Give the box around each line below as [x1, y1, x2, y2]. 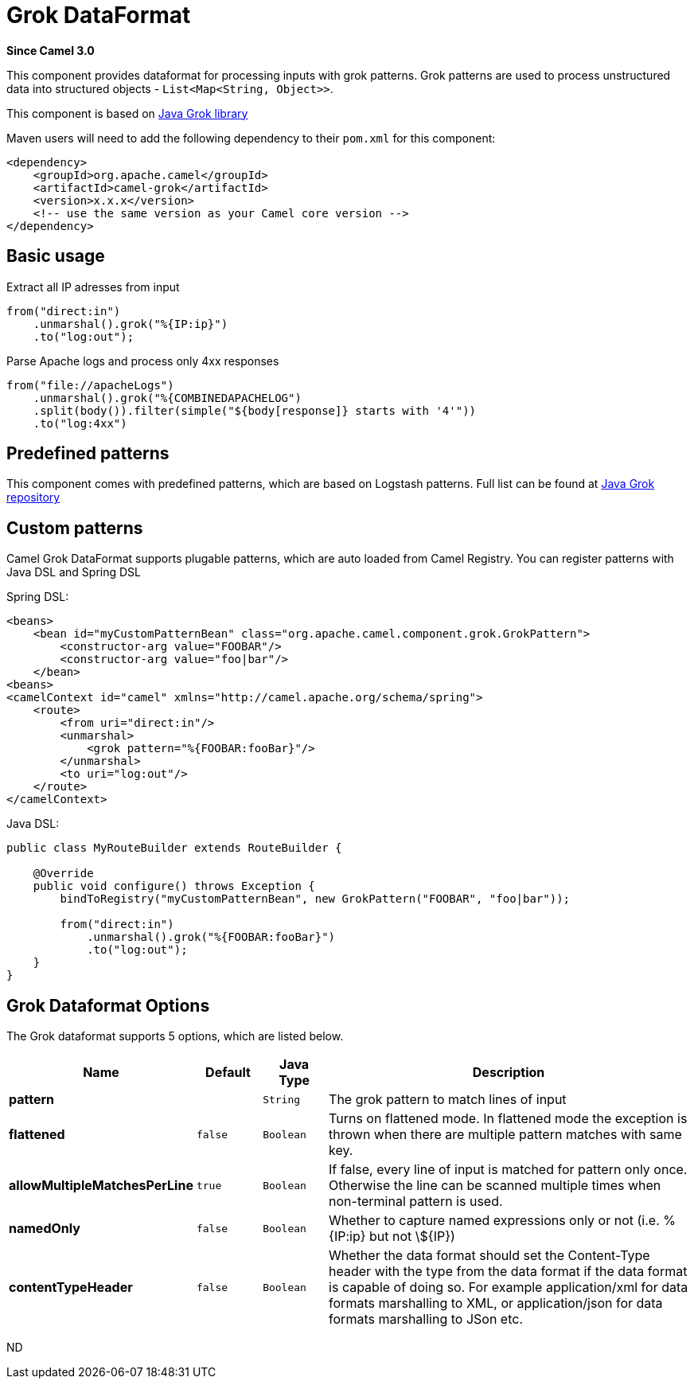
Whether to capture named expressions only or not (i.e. [329, 1212, 660, 1229]
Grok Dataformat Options [6, 995, 210, 1016]
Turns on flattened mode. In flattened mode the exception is [329, 1110, 688, 1127]
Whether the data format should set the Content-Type [329, 1247, 650, 1264]
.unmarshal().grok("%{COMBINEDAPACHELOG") [33, 391, 302, 404]
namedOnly [9, 1220, 80, 1237]
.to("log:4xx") [33, 416, 127, 430]
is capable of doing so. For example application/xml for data [329, 1279, 688, 1296]
